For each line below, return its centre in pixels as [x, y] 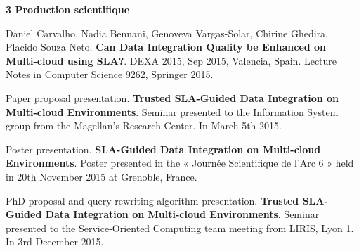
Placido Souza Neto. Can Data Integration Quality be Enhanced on [166, 47]
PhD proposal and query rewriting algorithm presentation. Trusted [152, 200]
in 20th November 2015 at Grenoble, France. [102, 176]
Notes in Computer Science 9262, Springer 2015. [110, 74]
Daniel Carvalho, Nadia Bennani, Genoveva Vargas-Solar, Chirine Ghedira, [167, 33]
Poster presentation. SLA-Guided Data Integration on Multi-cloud [163, 149]
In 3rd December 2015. [55, 242]
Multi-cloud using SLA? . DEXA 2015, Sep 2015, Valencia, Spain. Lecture [171, 60]
